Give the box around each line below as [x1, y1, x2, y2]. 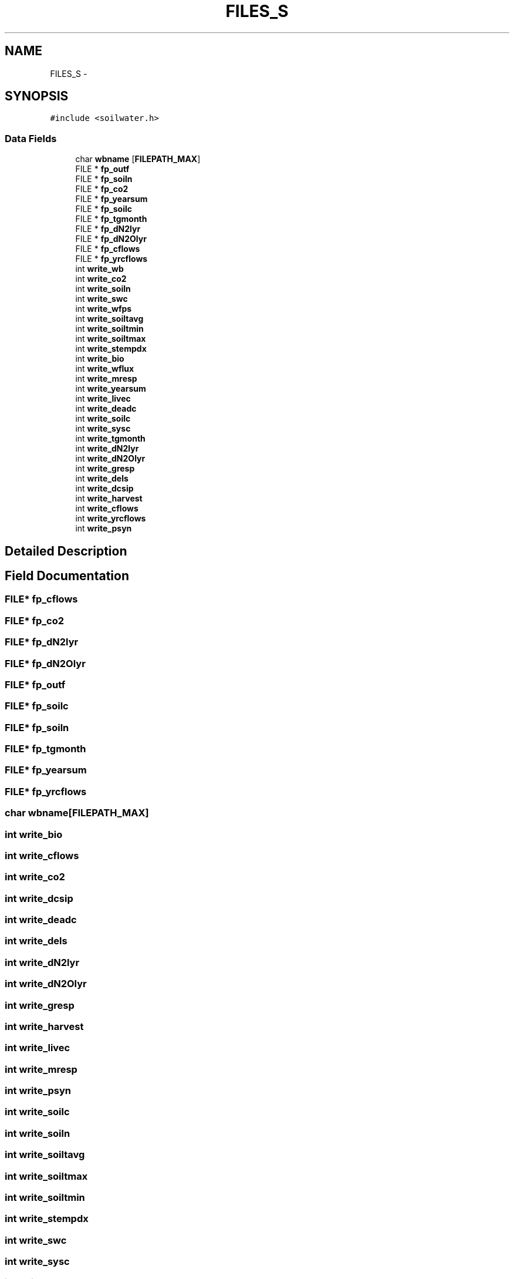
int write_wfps [75, 304, 132, 314]
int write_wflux [75, 363, 134, 374]
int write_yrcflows [75, 513, 146, 524]
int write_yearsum [75, 383, 146, 394]
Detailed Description [5, 543, 127, 558]
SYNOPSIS [5, 89, 69, 104]
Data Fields [5, 132, 57, 144]
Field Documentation [5, 568, 129, 584]
